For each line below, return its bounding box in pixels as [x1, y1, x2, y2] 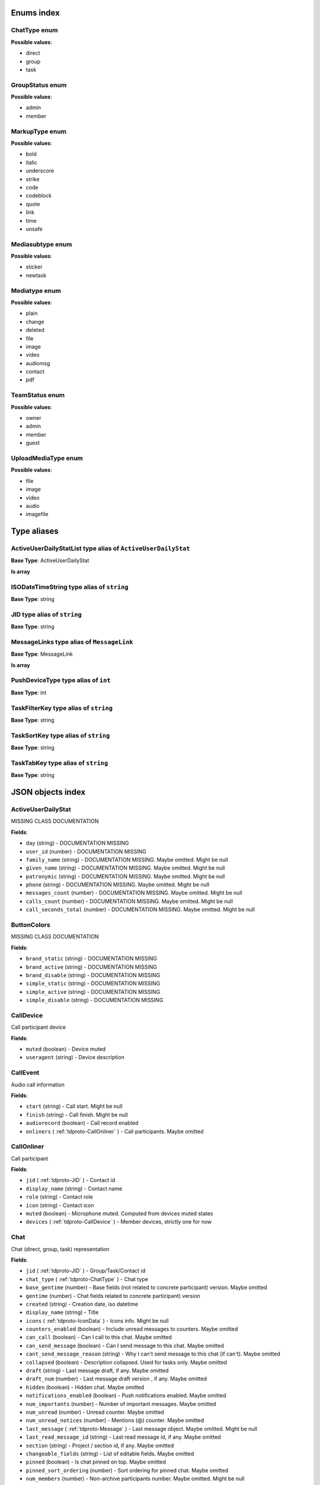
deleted [25, 327, 44, 334]
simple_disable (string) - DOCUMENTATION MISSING [25, 997, 164, 1004]
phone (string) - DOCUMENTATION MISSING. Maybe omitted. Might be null [25, 881, 210, 888]
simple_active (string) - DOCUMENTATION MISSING [25, 988, 161, 995]
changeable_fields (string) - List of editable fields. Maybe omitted [25, 1450, 194, 1457]
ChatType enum [11, 26, 58, 34]
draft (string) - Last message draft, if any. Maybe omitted [25, 1367, 169, 1375]
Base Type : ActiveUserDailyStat [11, 557, 89, 564]
